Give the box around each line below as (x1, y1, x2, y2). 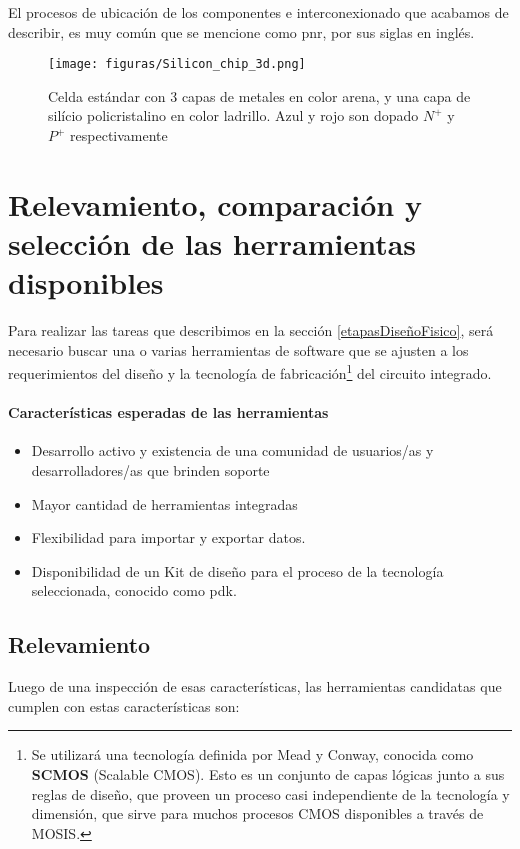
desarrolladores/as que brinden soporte (31, 459, 270, 480)
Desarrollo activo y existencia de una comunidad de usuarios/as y (31, 440, 434, 461)
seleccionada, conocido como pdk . (31, 580, 237, 601)
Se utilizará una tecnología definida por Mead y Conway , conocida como (31, 744, 474, 765)
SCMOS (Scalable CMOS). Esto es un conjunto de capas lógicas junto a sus (31, 763, 505, 784)
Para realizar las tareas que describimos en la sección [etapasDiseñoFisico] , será (8, 320, 494, 341)
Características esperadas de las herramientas (8, 402, 329, 423)
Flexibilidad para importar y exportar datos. (31, 527, 306, 548)
